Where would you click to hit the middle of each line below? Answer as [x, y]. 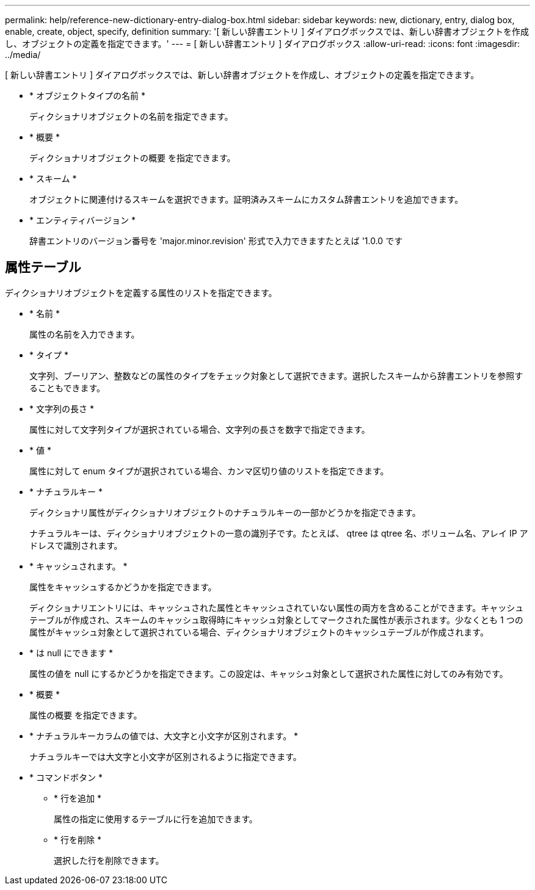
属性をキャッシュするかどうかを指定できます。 [123, 587]
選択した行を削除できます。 [109, 860]
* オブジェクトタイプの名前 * [87, 96]
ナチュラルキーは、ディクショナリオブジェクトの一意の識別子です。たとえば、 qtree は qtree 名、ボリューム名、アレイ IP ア [279, 533]
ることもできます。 [67, 388]
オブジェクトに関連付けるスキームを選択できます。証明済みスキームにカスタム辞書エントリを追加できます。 [246, 199]
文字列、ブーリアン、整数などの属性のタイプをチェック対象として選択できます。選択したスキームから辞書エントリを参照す [276, 375]
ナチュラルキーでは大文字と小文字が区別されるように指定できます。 [166, 756]
